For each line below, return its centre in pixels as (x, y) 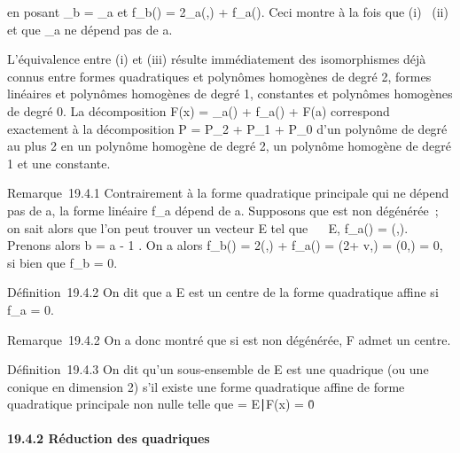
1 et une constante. (59, 163)
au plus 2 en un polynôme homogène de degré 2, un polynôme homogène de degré (230, 146)
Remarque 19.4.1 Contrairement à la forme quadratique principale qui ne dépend (228, 193)
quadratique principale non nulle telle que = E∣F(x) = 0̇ (161, 404)
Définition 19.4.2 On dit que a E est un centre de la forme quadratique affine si (223, 292)
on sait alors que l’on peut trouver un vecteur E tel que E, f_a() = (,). (208, 227)
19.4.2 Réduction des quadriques (109, 438)
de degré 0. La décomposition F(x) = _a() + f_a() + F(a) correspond (199, 110)
